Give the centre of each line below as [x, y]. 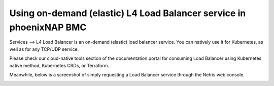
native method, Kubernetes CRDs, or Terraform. [59, 65]
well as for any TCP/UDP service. [44, 49]
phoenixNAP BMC [48, 27]
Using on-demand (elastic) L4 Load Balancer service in [128, 13]
